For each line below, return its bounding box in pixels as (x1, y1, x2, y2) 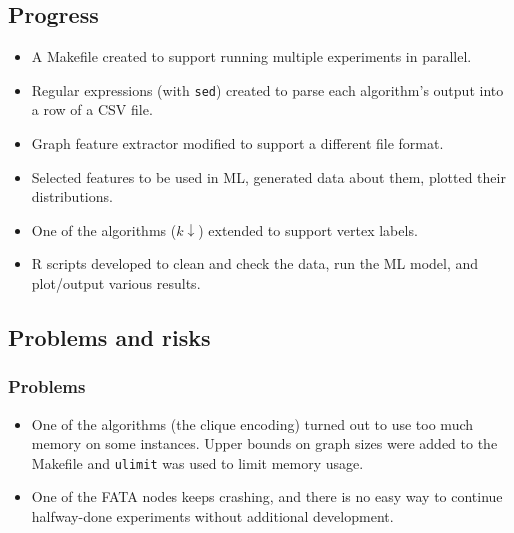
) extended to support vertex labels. (198, 219, 418, 240)
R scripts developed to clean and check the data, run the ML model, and (31, 253, 479, 274)
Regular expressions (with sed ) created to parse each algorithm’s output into (31, 79, 504, 100)
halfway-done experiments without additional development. (31, 506, 394, 527)
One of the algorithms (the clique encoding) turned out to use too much (31, 413, 474, 434)
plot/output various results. (31, 273, 201, 294)
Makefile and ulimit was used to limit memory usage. (31, 452, 364, 473)
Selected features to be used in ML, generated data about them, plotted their (31, 166, 506, 187)
